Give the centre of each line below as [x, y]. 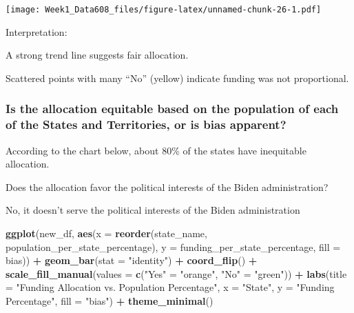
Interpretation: [37, 31]
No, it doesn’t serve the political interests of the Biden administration [153, 210]
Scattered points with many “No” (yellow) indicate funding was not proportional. [177, 78]
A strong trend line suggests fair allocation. [97, 55]
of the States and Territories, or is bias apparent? [146, 124]
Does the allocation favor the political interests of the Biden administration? [167, 186]
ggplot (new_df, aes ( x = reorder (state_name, [106, 233]
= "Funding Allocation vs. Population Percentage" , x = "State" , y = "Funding [170, 287]
